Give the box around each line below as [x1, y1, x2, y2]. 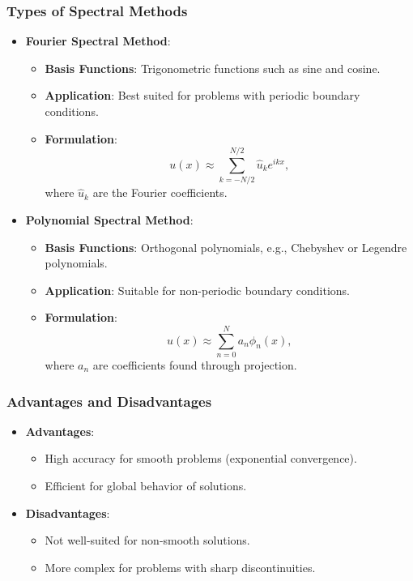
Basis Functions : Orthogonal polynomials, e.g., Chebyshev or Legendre [45, 238, 407, 255]
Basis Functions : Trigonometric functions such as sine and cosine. [45, 59, 381, 76]
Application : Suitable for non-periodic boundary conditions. [45, 281, 350, 298]
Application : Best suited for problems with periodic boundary [45, 87, 360, 104]
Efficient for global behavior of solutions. [45, 477, 247, 493]
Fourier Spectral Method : [25, 32, 171, 49]
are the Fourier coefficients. [92, 184, 228, 201]
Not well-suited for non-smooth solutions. [45, 532, 250, 549]
